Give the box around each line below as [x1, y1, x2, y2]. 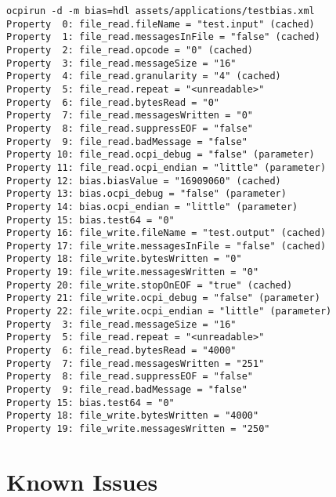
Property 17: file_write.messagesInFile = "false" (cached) [6, 240, 327, 252]
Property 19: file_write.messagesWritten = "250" [6, 423, 270, 434]
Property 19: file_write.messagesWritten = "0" [6, 267, 259, 278]
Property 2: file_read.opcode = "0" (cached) [6, 44, 253, 56]
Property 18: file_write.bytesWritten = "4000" [6, 410, 259, 422]
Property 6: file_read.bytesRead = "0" [6, 96, 220, 108]
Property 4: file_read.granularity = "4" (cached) [6, 71, 281, 82]
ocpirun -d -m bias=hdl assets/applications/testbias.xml [6, 5, 315, 16]
